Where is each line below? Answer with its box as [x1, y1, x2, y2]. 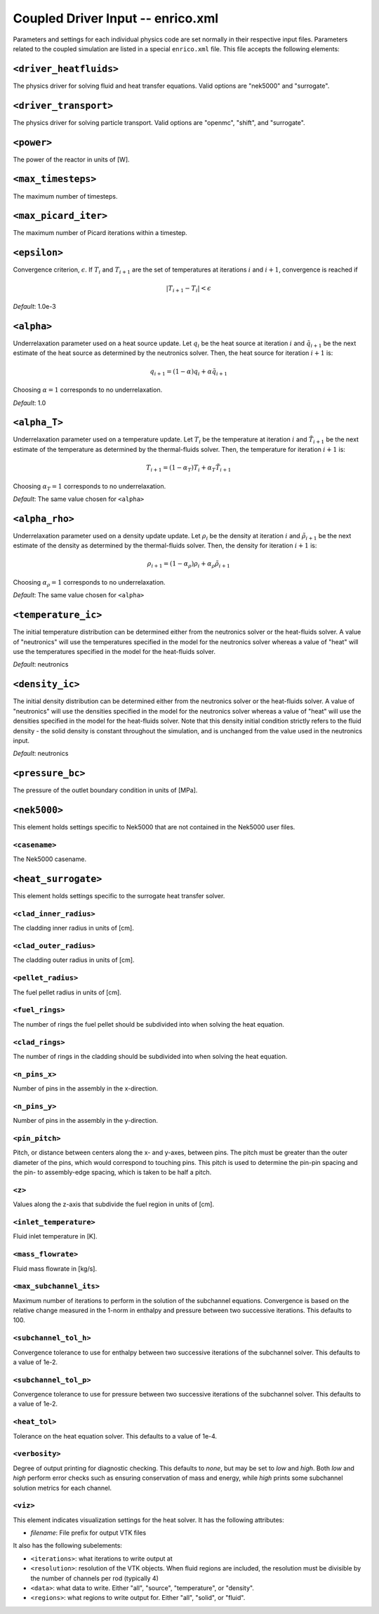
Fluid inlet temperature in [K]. [13, 1232, 98, 1241]
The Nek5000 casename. [13, 855, 87, 863]
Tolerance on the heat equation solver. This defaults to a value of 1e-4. [13, 1432, 218, 1440]
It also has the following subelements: [13, 1541, 123, 1550]
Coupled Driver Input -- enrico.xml [13, 11, 219, 26]
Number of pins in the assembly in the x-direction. [13, 1084, 158, 1093]
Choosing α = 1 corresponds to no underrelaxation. [13, 386, 163, 394]
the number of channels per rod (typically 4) [30, 1574, 159, 1582]
